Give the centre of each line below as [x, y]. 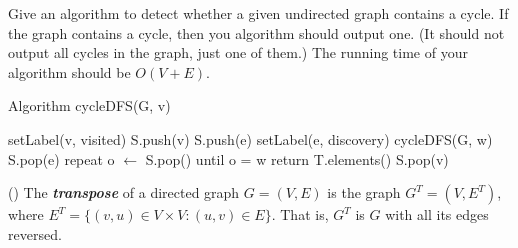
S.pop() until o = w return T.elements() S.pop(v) [297, 158]
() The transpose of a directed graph [124, 192]
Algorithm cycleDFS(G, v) [89, 105]
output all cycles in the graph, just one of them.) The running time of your [238, 52]
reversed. [35, 233]
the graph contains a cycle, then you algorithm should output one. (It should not [256, 32]
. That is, [300, 214]
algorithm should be [69, 71]
